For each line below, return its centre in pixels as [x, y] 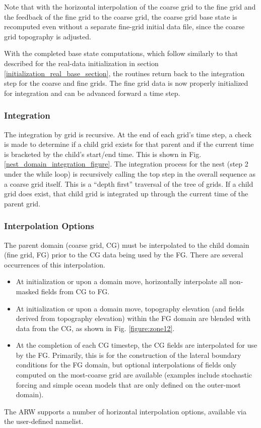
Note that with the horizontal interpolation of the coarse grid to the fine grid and [130, 7]
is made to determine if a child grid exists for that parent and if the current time [129, 144]
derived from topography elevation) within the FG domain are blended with [133, 318]
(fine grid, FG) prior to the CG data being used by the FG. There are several [124, 255]
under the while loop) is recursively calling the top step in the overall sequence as [130, 173]
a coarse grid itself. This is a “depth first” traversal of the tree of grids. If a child [129, 183]
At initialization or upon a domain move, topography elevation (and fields [130, 308]
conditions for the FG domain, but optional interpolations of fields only [126, 365]
